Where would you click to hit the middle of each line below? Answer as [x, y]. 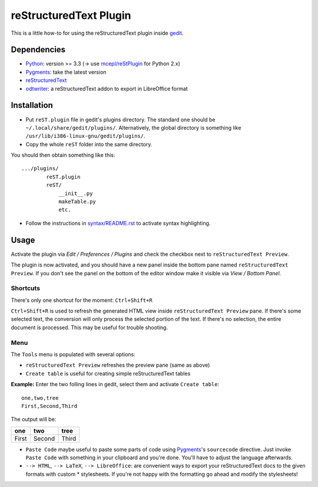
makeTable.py [77, 202]
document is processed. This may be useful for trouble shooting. [89, 327]
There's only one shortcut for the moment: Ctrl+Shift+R [82, 300]
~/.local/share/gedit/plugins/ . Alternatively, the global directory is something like [133, 127]
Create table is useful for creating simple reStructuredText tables [108, 373]
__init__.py [76, 193]
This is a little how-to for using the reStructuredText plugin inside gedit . [97, 33]
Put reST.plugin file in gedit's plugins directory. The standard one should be [120, 119]
